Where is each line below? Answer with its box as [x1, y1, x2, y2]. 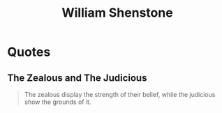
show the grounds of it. [24, 98, 91, 106]
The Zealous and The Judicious [7, 72, 147, 84]
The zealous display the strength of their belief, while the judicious [24, 91, 216, 98]
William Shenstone [61, 5, 173, 21]
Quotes [7, 44, 51, 60]
